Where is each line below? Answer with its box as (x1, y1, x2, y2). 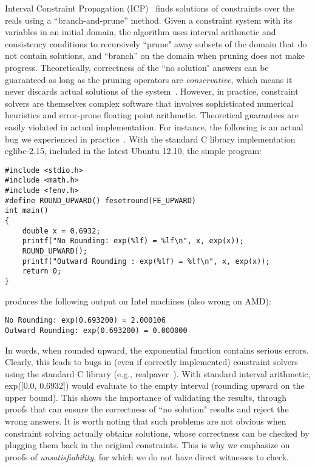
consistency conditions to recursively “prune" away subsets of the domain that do (5, 37, 307, 50)
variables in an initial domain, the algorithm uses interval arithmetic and (5, 25, 276, 38)
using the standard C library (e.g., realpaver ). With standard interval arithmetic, (5, 367, 311, 380)
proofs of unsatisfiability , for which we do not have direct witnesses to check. (5, 450, 289, 463)
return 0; (22, 267, 62, 276)
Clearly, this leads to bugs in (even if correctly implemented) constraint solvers (5, 355, 298, 368)
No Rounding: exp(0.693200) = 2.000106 (5, 316, 166, 325)
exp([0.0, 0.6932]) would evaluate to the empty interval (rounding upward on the (5, 379, 305, 392)
